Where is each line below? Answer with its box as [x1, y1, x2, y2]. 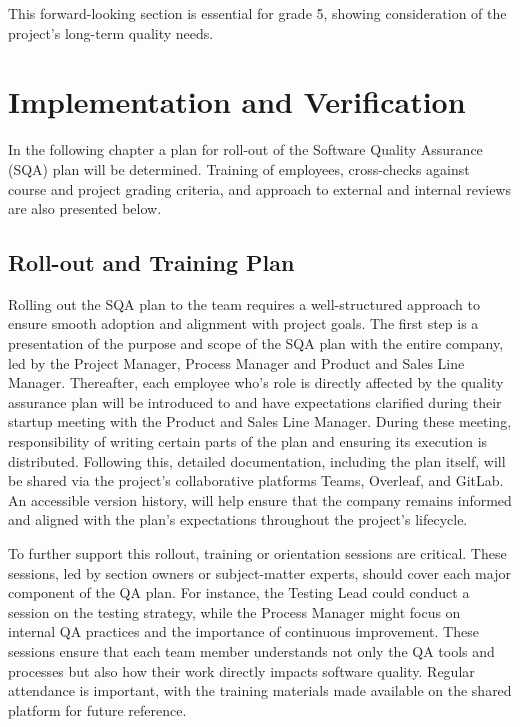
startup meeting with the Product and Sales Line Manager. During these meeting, [8, 411, 512, 432]
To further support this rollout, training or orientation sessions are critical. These [8, 543, 507, 564]
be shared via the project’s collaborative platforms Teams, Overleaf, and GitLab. [8, 470, 504, 491]
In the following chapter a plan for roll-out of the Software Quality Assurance [8, 139, 483, 160]
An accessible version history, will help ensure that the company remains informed [8, 489, 512, 510]
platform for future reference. [8, 699, 187, 720]
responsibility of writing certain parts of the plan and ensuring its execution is [8, 431, 488, 452]
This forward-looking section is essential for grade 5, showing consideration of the [8, 3, 507, 23]
